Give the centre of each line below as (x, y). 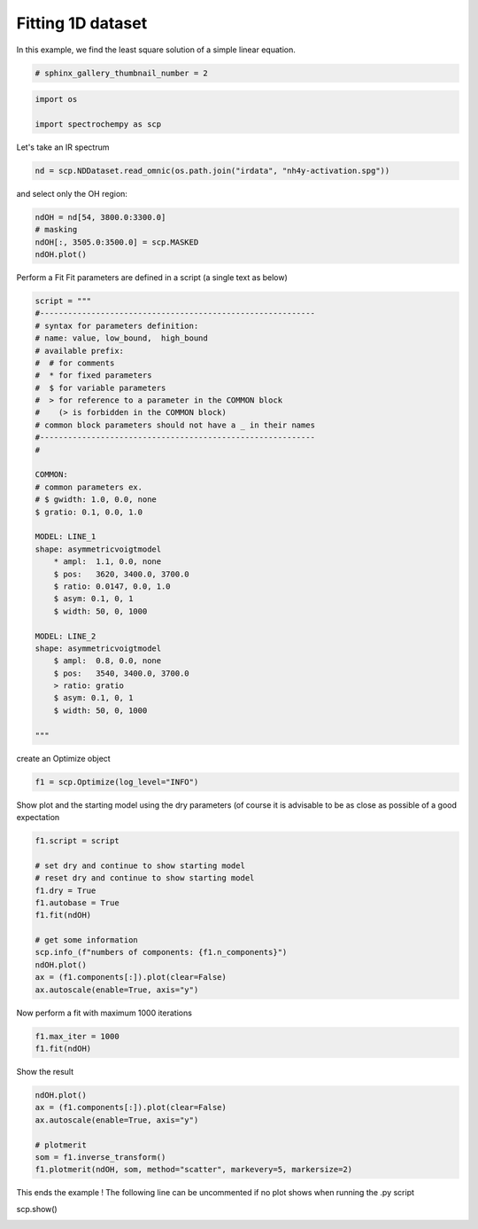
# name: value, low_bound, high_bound (121, 338)
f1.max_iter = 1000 (77, 1036)
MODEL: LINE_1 (66, 537)
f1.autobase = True (77, 903)
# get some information (87, 940)
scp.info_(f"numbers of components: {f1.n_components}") (161, 952)
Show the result (45, 1072)
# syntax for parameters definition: (117, 325)
